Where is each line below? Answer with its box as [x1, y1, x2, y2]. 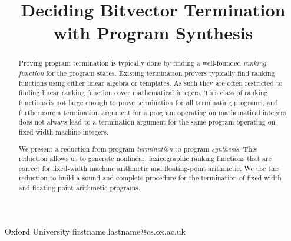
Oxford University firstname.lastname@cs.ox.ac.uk [5, 225, 186, 237]
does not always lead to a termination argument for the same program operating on [18, 117, 276, 127]
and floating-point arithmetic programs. [18, 183, 141, 193]
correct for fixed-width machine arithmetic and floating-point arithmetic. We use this [18, 163, 280, 173]
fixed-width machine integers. [18, 126, 109, 136]
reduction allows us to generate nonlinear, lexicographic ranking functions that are [18, 153, 272, 163]
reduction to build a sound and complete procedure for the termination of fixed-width [18, 173, 282, 183]
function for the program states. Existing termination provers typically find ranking [18, 68, 275, 78]
